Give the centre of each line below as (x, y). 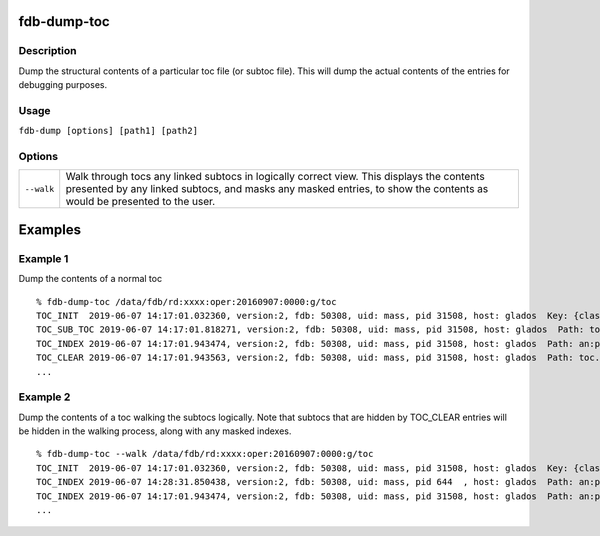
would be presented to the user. (140, 202)
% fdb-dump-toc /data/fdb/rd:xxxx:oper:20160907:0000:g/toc (186, 301)
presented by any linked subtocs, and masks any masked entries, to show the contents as (277, 189)
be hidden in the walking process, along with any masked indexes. (155, 431)
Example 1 (43, 258)
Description (47, 51)
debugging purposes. (63, 85)
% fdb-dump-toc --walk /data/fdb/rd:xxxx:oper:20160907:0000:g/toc (205, 454)
